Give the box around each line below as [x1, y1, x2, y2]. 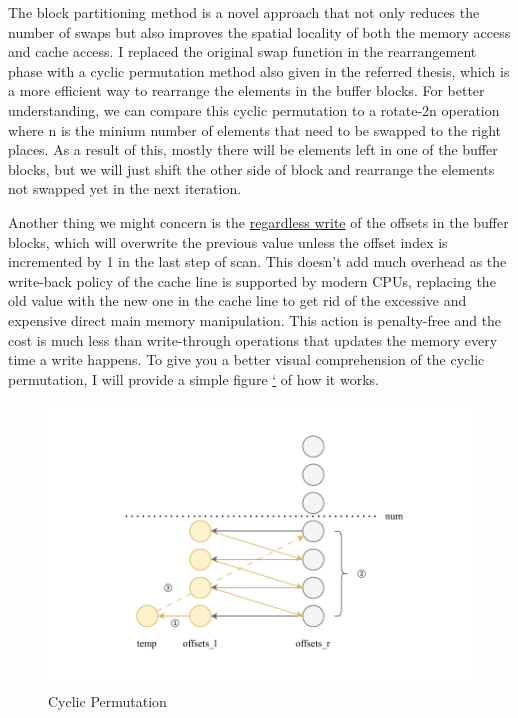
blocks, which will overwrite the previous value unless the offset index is [8, 231, 448, 252]
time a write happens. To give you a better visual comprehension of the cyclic [8, 349, 485, 370]
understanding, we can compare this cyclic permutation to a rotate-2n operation [8, 99, 500, 120]
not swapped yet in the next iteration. [8, 178, 242, 199]
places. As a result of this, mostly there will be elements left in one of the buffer [8, 139, 498, 160]
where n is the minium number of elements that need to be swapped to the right [8, 119, 502, 140]
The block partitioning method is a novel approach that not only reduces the [8, 2, 480, 22]
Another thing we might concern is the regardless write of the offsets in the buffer [8, 211, 509, 232]
